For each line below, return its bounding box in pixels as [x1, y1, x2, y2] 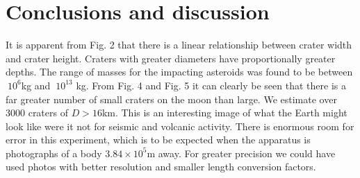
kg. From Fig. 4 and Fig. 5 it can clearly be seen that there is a [76, 78, 346, 92]
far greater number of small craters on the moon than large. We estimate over [6, 91, 337, 106]
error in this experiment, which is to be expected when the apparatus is [6, 132, 311, 147]
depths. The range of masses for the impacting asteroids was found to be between [6, 64, 353, 79]
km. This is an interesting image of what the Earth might [101, 105, 347, 120]
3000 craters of [6, 105, 68, 120]
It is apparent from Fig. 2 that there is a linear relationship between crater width [6, 37, 352, 52]
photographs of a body [6, 145, 102, 160]
